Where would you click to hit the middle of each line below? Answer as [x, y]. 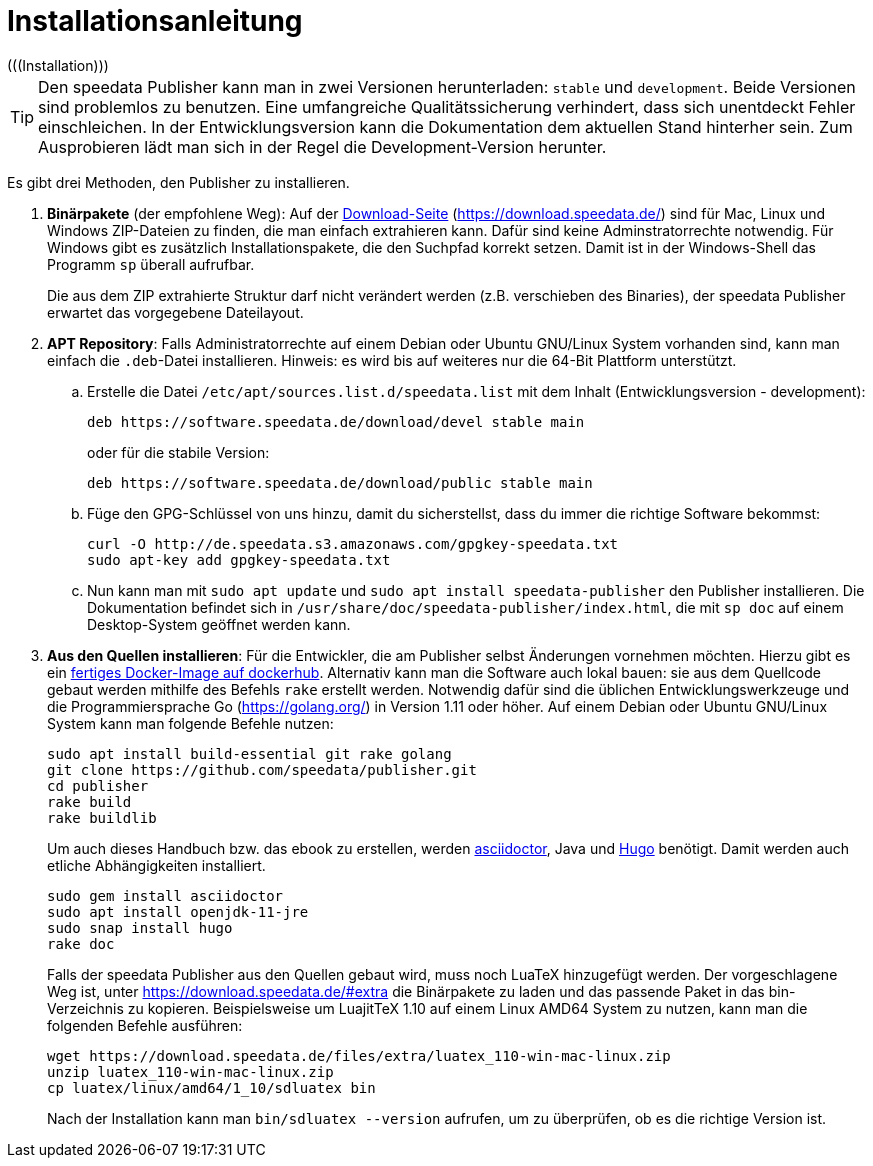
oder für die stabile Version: [178, 452]
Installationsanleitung [155, 21]
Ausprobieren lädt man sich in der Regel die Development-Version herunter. [322, 146]
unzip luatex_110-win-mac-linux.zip [190, 1071]
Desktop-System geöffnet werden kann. [219, 624]
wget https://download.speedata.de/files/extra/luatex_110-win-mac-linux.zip [359, 1055]
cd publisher [98, 785]
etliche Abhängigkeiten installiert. [156, 865]
